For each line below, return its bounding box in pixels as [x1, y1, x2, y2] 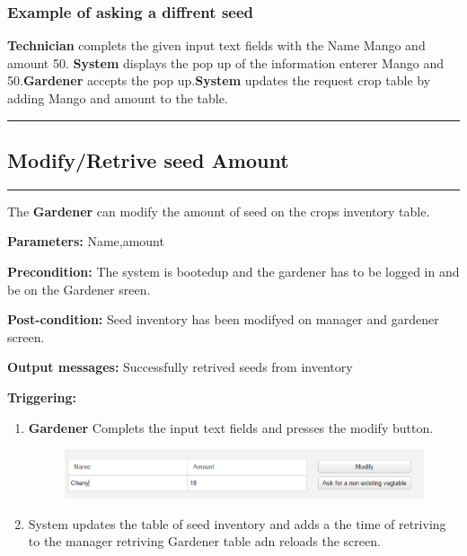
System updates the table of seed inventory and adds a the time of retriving [28, 514, 446, 533]
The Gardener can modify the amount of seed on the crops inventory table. [7, 201, 430, 220]
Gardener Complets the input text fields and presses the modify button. [28, 418, 434, 437]
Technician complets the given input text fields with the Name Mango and [7, 36, 426, 55]
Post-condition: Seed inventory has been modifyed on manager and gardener [7, 310, 439, 329]
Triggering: [7, 387, 76, 406]
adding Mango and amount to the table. [7, 89, 228, 107]
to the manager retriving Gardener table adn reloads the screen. [28, 532, 381, 551]
